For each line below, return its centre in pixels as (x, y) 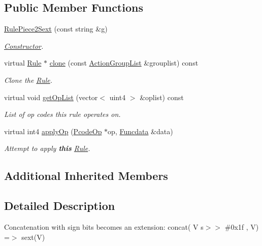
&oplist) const (162, 97)
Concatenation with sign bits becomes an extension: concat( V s (104, 226)
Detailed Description (60, 206)
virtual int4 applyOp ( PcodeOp (53, 131)
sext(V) (33, 237)
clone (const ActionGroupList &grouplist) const (124, 63)
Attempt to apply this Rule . (47, 148)
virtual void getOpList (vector (51, 97)
